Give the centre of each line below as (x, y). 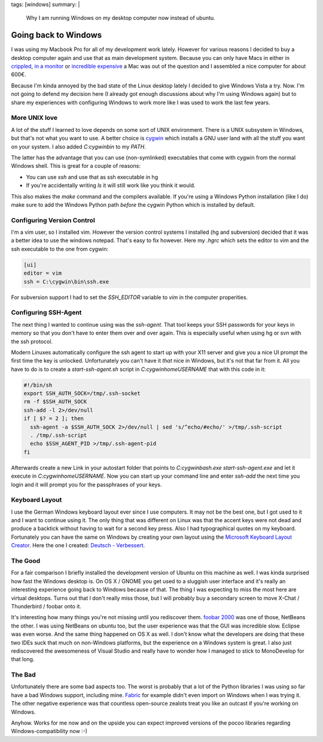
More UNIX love (34, 118)
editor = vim (43, 273)
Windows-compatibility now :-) (49, 731)
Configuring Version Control (53, 220)
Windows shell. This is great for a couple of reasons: (76, 166)
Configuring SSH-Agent (46, 313)
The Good (26, 561)
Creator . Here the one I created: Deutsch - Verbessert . (78, 545)
